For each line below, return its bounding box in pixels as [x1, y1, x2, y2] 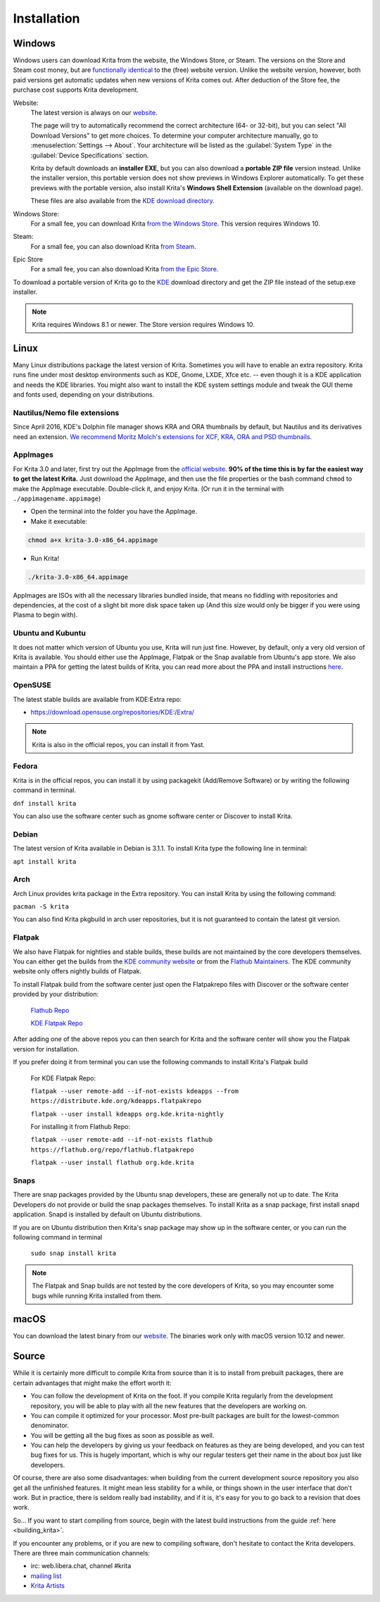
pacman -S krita [13, 903, 70, 911]
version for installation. [13, 1045, 80, 1053]
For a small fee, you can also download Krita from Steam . [30, 242, 196, 250]
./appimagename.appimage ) [13, 494, 101, 503]
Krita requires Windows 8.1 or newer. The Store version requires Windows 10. [32, 321, 255, 329]
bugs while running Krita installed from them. [32, 1291, 163, 1300]
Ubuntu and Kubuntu [13, 628, 86, 638]
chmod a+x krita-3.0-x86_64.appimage [27, 536, 158, 544]
